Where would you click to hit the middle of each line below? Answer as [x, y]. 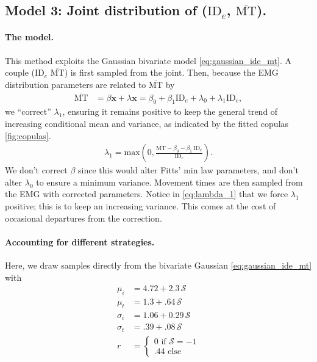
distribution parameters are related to [76, 84]
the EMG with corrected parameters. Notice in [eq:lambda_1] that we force [147, 194]
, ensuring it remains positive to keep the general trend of [170, 111]
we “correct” [28, 111]
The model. [30, 37]
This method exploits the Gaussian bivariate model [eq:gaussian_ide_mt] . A [148, 60]
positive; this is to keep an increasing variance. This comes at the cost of [141, 206]
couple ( [20, 72]
